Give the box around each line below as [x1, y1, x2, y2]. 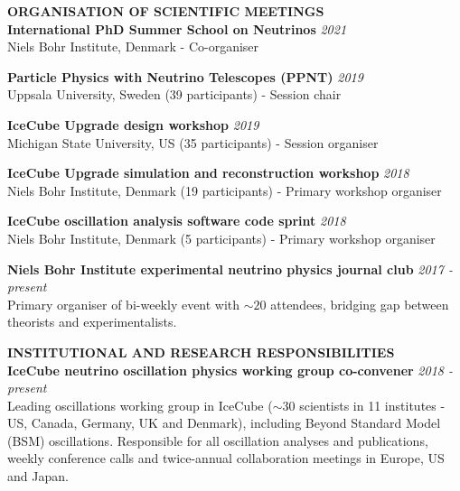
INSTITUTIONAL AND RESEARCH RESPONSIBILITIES [7, 342, 395, 361]
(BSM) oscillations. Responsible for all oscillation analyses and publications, [7, 431, 428, 449]
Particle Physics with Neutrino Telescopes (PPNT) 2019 [7, 67, 363, 86]
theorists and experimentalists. [7, 312, 177, 331]
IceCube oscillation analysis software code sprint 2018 [7, 211, 346, 230]
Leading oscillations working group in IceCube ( [7, 395, 273, 414]
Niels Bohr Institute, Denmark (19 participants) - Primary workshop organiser [7, 181, 442, 199]
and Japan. [7, 467, 69, 486]
